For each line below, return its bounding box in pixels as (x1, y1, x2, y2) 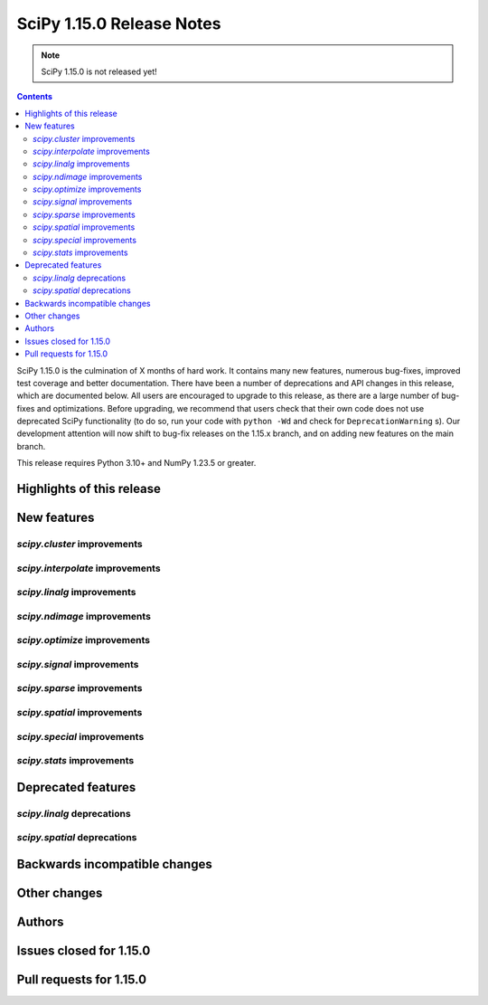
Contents (16, 91, 53, 102)
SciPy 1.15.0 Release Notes (16, 14, 221, 33)
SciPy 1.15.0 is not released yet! (41, 66, 157, 77)
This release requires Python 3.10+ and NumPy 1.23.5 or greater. (16, 458, 257, 469)
